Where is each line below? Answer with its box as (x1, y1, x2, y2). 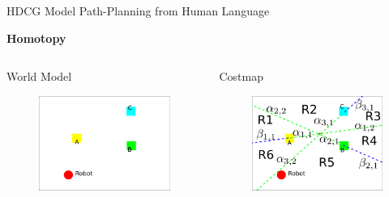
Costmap (219, 68, 264, 85)
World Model (6, 68, 72, 85)
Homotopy (6, 29, 66, 46)
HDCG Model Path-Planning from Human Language (6, 2, 270, 19)
